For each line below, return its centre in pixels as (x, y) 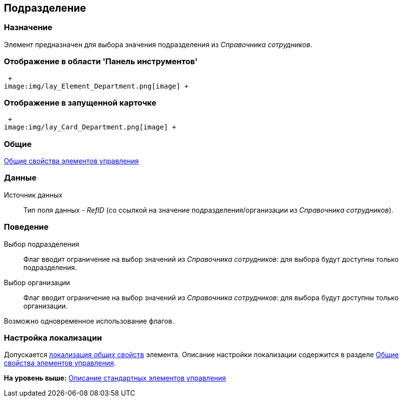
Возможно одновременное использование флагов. (89, 321)
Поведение (26, 227)
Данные (20, 178)
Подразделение (45, 8)
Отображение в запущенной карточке (80, 102)
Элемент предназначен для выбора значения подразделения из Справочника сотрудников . (158, 44)
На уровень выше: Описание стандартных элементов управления (115, 378)
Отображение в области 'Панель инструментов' (101, 62)
